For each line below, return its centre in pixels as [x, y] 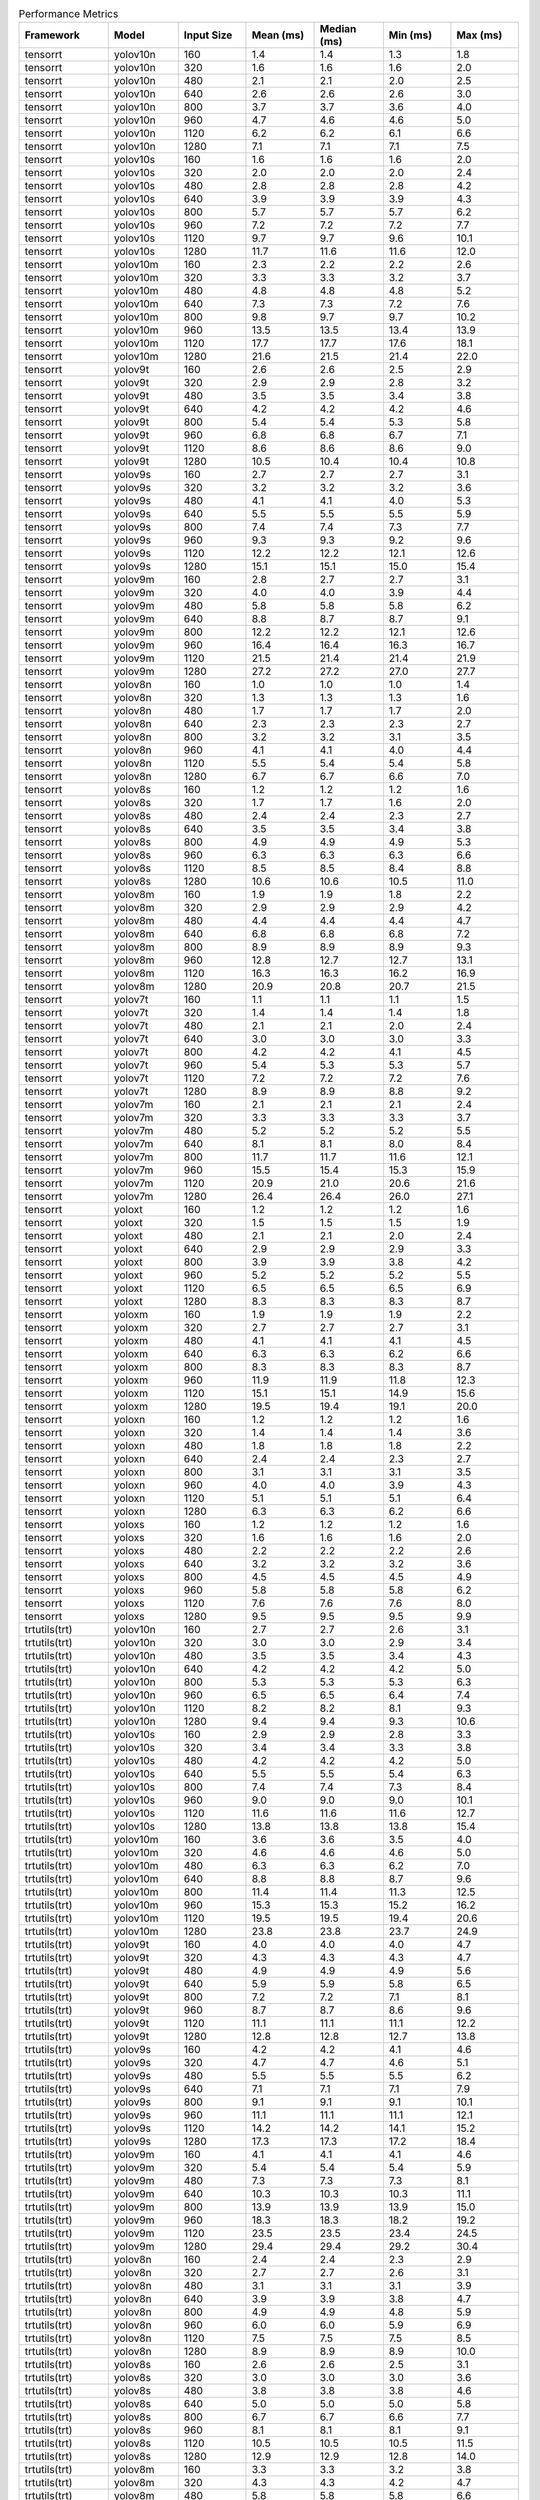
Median [338, 29]
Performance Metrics [68, 14]
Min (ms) [410, 35]
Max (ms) [479, 35]
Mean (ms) [278, 35]
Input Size [208, 35]
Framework [52, 35]
